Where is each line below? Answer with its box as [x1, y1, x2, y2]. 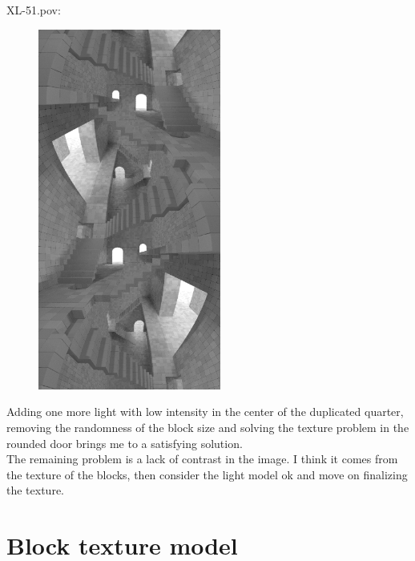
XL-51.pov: [6, 2, 61, 18]
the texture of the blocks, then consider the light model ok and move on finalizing [6, 466, 408, 482]
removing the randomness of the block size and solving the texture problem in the [6, 419, 409, 436]
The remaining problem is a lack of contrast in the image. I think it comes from [6, 450, 398, 467]
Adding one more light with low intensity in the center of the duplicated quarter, [6, 403, 404, 420]
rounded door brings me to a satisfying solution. [6, 434, 243, 451]
